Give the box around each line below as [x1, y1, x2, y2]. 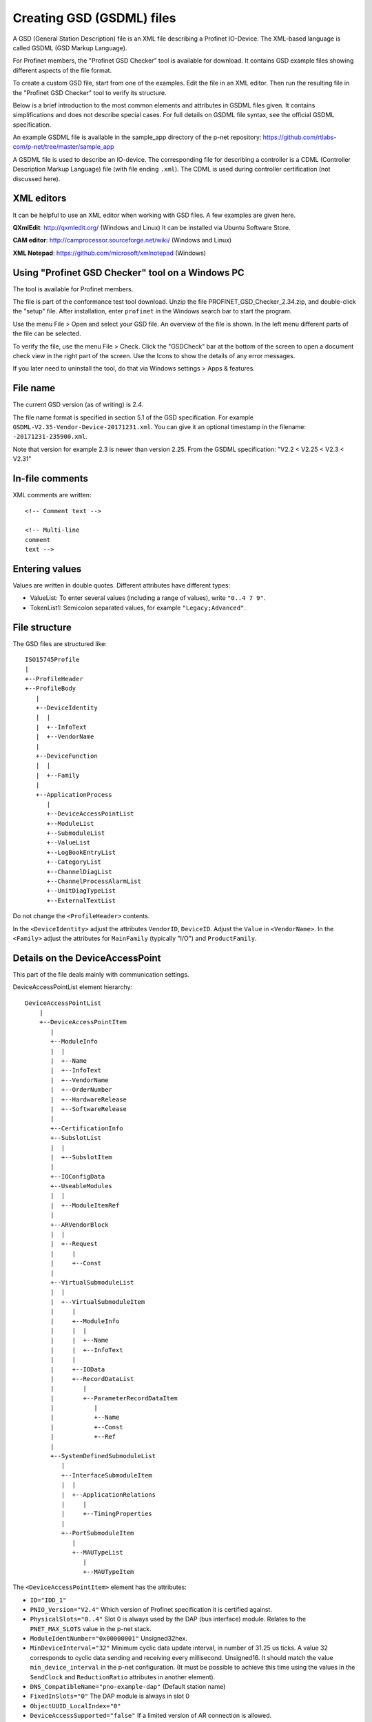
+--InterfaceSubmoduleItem [61, 1471, 153, 1479]
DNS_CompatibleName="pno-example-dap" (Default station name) [30, 1683, 226, 1691]
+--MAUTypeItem [83, 1568, 134, 1575]
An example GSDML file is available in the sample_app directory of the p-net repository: [12, 133, 262, 141]
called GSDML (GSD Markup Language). [12, 43, 127, 52]
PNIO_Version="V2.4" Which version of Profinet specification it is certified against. [30, 1605, 272, 1613]
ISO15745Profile [25, 656, 80, 664]
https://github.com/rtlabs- [262, 133, 337, 141]
